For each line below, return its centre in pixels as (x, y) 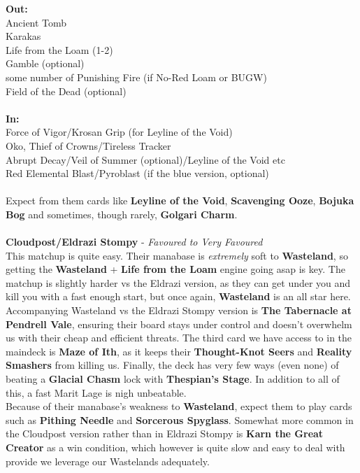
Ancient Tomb (36, 22)
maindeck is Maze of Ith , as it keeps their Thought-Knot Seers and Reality (179, 351)
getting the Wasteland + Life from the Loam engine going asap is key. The (175, 269)
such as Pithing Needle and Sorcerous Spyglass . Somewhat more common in (180, 419)
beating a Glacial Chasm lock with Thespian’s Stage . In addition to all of (173, 379)
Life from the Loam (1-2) (59, 49)
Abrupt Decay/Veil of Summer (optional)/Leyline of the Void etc (145, 159)
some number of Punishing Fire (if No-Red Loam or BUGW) (136, 77)
